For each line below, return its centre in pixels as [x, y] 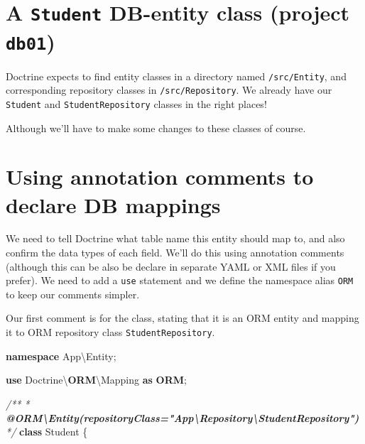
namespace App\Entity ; [61, 356]
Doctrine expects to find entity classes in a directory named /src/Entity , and [176, 76]
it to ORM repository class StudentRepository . [110, 332]
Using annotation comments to [160, 177]
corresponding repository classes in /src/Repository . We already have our [169, 90]
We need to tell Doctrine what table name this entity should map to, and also [175, 238]
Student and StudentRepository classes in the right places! [136, 103]
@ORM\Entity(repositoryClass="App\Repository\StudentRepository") [182, 417]
